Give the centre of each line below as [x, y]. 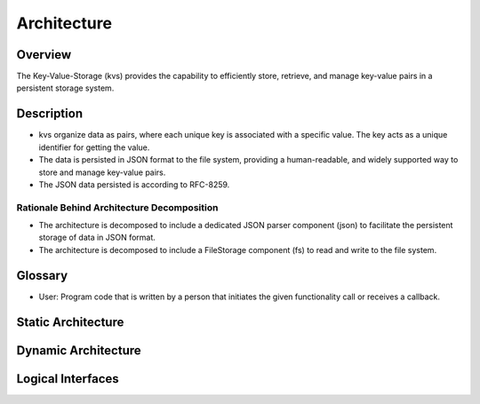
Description [50, 114]
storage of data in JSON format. [97, 238]
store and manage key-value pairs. [102, 172]
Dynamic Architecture [79, 350]
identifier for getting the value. [94, 147]
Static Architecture [70, 322]
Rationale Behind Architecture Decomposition [117, 207]
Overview [44, 55]
